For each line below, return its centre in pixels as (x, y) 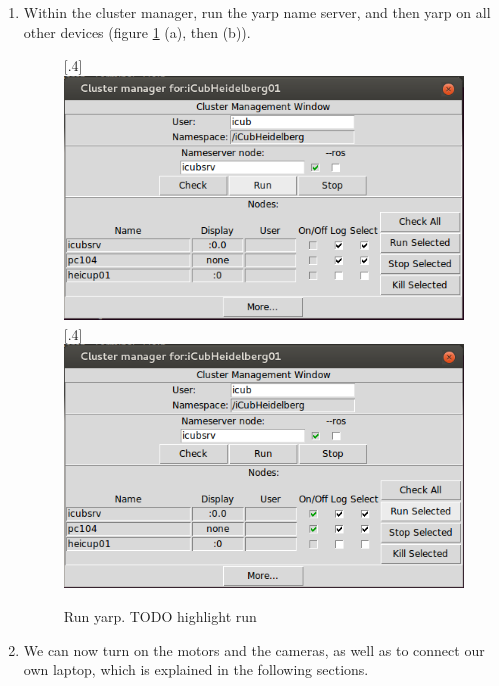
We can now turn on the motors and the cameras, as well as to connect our (254, 649)
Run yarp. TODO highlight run (160, 615)
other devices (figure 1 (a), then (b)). (137, 31)
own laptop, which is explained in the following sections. (196, 669)
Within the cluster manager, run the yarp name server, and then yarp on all (257, 12)
